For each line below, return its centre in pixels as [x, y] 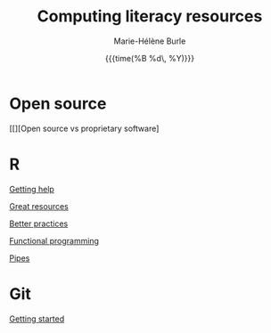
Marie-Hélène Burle [150, 41]
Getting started [37, 319]
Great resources [39, 206]
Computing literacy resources [150, 16]
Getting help [32, 189]
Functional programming [54, 240]
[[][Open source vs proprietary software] [84, 128]
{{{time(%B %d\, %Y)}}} [150, 58]
